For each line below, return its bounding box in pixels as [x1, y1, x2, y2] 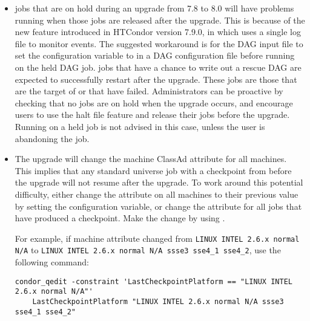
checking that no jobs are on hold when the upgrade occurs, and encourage [15, 96, 293, 109]
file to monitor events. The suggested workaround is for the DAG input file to [15, 37, 303, 50]
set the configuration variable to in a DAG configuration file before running [15, 49, 295, 62]
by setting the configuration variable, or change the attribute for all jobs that [15, 199, 302, 212]
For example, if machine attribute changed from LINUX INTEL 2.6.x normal [15, 232, 300, 244]
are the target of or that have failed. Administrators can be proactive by [15, 85, 283, 97]
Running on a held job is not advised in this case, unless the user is [15, 120, 265, 132]
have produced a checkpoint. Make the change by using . [15, 212, 225, 224]
